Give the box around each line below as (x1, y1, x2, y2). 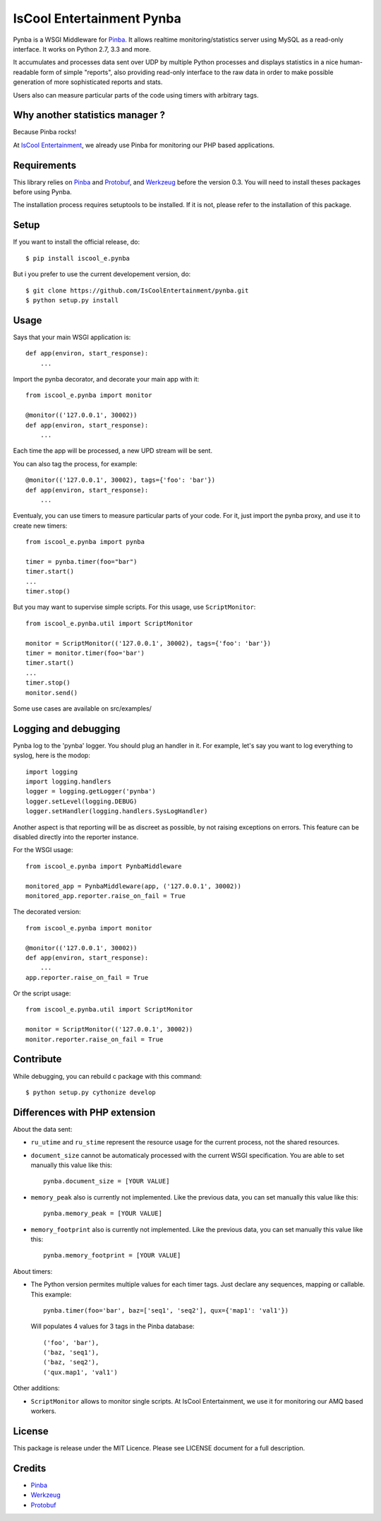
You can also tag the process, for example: (13, 459, 138, 468)
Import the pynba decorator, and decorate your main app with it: (13, 375, 200, 384)
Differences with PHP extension (13, 1106, 156, 1118)
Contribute (13, 1053, 62, 1065)
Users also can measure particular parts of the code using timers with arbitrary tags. (13, 90, 259, 99)
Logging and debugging (13, 723, 121, 735)
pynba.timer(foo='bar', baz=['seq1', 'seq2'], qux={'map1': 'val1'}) (43, 1306, 289, 1314)
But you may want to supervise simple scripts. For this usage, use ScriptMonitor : (13, 603, 256, 611)
